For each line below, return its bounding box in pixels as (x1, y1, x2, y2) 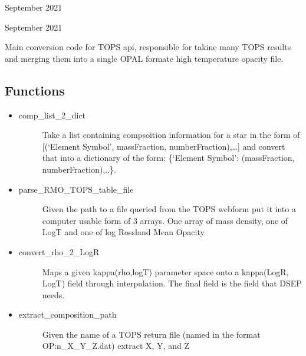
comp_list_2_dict (18, 108, 86, 121)
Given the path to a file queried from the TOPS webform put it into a (42, 203, 296, 215)
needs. (42, 288, 65, 301)
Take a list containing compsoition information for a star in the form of (42, 128, 300, 141)
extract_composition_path (18, 308, 117, 321)
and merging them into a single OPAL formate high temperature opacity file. (5, 52, 284, 64)
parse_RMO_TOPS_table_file (18, 183, 134, 195)
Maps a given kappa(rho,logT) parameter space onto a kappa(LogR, (42, 265, 289, 278)
